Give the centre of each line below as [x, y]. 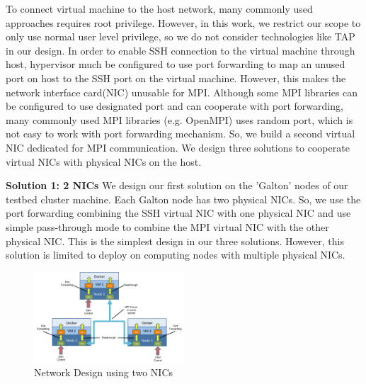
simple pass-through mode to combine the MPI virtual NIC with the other [167, 226]
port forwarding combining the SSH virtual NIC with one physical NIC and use [178, 213]
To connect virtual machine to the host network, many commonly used [159, 9]
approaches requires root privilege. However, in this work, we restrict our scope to [183, 22]
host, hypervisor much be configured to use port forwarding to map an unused [176, 64]
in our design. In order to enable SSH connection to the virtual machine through [181, 50]
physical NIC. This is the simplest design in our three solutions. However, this [175, 241]
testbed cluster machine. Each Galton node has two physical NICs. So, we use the [183, 199]
